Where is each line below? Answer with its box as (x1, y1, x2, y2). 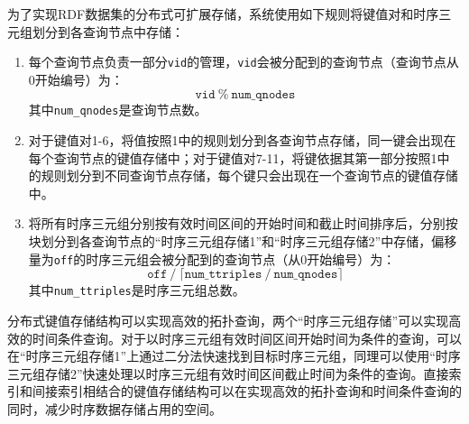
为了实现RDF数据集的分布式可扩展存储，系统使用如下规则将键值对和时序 (7, 5, 439, 23)
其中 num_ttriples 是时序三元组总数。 (28, 281, 245, 300)
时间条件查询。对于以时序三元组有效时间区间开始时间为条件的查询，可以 (32, 328, 462, 347)
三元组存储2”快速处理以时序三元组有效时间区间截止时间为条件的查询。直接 (7, 364, 449, 383)
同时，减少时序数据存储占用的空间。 (7, 399, 222, 418)
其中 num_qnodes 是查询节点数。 (28, 100, 207, 119)
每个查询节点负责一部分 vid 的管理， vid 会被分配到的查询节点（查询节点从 (28, 52, 459, 71)
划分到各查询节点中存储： (32, 22, 184, 41)
